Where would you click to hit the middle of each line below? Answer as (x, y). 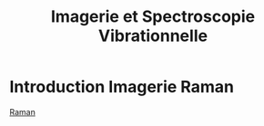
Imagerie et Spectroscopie (153, 17)
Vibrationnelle (153, 36)
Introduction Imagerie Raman (122, 87)
